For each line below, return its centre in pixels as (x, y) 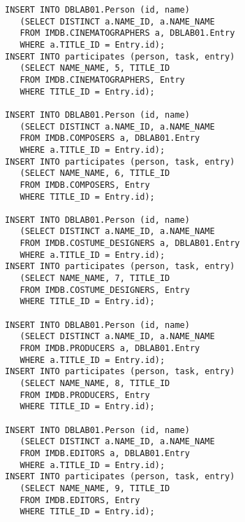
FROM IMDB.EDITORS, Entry (80, 500)
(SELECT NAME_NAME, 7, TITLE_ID (95, 279)
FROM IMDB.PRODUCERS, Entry (85, 395)
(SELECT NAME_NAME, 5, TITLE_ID (95, 68)
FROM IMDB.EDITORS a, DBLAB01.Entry (105, 453)
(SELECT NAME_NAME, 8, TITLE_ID (95, 383)
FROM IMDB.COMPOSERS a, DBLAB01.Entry (110, 138)
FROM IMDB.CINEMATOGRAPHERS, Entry (102, 80)
